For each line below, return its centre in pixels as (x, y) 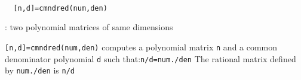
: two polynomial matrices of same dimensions (89, 27)
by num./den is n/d (40, 70)
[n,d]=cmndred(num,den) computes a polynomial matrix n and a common (141, 47)
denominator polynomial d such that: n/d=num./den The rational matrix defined (150, 58)
